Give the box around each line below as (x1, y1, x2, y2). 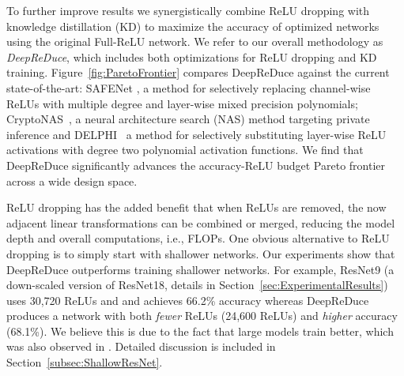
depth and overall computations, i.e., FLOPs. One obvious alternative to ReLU (6, 230, 390, 246)
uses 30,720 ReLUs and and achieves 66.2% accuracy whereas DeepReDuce (6, 291, 369, 308)
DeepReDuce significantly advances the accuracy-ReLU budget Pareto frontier (6, 156, 386, 173)
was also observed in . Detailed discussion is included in (6, 338, 276, 355)
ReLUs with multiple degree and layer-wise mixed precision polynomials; (6, 95, 358, 111)
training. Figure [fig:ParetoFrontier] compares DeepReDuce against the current (6, 64, 390, 81)
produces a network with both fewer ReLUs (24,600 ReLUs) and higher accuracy (6, 307, 398, 324)
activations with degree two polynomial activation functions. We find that (6, 141, 364, 158)
